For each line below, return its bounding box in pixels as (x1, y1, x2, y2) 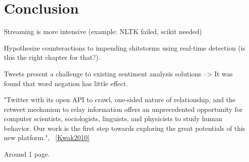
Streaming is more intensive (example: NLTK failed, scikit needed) (4, 26, 202, 36)
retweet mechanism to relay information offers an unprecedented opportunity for (4, 104, 243, 114)
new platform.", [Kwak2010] (4, 132, 90, 143)
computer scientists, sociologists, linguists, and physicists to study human (4, 113, 222, 124)
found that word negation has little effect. (4, 78, 128, 88)
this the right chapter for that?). (4, 52, 100, 62)
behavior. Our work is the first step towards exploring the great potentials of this (4, 123, 246, 133)
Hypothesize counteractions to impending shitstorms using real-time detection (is (4, 42, 246, 53)
